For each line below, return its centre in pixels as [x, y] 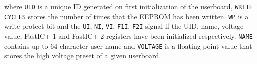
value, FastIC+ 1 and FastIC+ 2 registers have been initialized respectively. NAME [128, 36]
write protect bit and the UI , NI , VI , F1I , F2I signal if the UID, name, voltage [124, 26]
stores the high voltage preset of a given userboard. [83, 56]
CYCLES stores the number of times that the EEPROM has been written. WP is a [126, 16]
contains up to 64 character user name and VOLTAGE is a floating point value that [128, 46]
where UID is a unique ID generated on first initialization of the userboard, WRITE [128, 6]
